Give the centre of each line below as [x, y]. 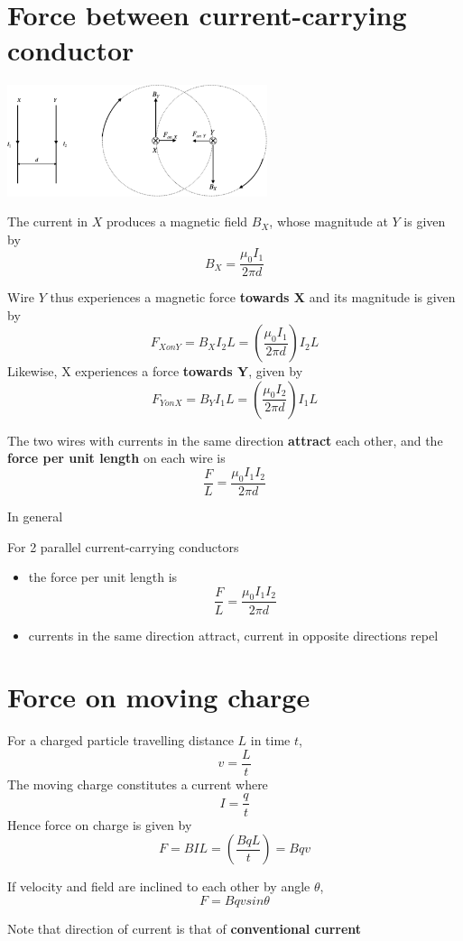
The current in [48, 221]
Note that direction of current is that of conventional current [185, 928]
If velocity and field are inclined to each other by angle [159, 886]
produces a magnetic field [177, 221]
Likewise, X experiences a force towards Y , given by [155, 371]
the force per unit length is [103, 577]
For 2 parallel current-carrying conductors [123, 546]
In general [35, 516]
